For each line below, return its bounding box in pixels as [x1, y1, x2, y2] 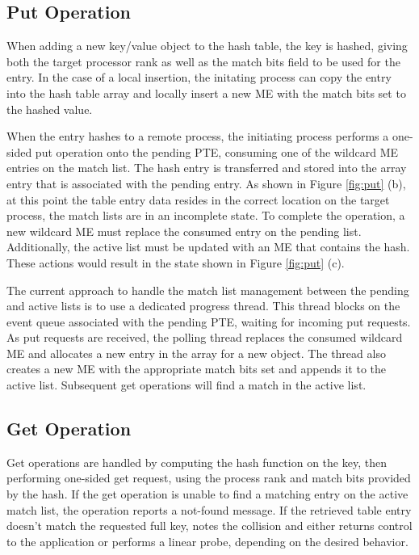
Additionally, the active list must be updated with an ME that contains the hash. [6, 238, 410, 255]
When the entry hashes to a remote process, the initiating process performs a [6, 128, 389, 145]
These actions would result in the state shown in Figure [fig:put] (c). [6, 254, 345, 271]
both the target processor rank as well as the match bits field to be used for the [6, 53, 400, 69]
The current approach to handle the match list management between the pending [6, 281, 409, 298]
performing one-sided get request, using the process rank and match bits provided [6, 469, 411, 486]
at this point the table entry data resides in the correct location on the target [6, 191, 390, 208]
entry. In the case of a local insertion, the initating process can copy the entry [6, 69, 392, 86]
